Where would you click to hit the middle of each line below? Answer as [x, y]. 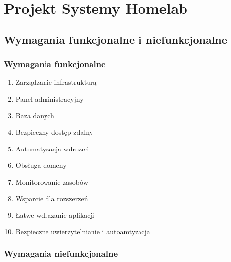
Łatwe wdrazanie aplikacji [55, 215]
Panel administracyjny [49, 98]
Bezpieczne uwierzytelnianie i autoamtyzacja [83, 231]
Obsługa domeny [41, 165]
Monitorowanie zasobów [52, 181]
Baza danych [35, 115]
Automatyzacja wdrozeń [52, 148]
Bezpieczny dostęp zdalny [54, 132]
